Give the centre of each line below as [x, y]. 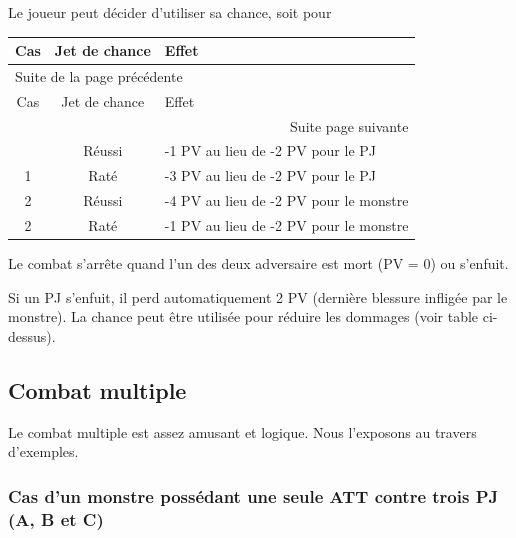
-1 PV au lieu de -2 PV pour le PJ [270, 150]
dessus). [32, 335]
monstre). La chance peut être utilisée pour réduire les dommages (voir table [243, 316]
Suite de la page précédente [99, 75]
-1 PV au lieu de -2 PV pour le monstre [286, 225]
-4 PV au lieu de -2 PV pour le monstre [286, 200]
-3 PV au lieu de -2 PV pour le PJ [270, 175]
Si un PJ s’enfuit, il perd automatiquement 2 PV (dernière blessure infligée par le [258, 296]
